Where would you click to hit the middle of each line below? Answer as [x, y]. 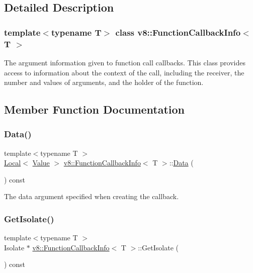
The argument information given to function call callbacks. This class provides [125, 62]
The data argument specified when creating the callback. [92, 196]
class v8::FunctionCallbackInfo [178, 32]
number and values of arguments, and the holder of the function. [104, 82]
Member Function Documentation [95, 109]
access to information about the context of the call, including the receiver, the [124, 72]
